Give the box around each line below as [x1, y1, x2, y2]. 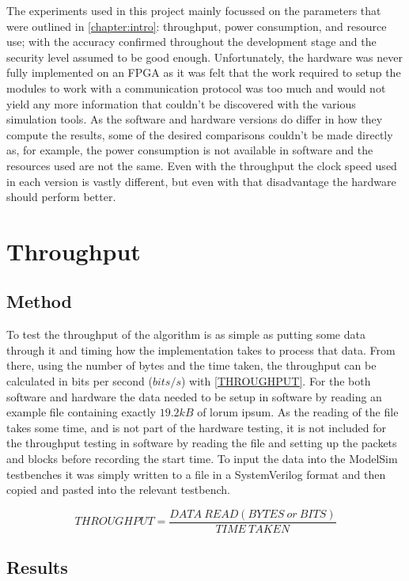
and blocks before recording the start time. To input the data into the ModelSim [6, 450, 398, 467]
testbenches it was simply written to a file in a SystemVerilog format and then [6, 465, 386, 482]
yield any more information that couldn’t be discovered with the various [6, 95, 356, 112]
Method [6, 289, 72, 313]
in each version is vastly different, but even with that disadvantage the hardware [6, 173, 396, 189]
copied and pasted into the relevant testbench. [6, 481, 230, 498]
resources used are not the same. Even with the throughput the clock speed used [6, 157, 397, 173]
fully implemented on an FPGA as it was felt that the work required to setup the [6, 64, 401, 81]
